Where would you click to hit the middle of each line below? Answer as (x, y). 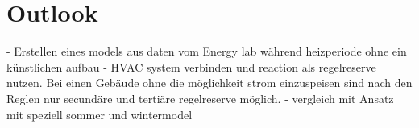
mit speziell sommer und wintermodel (100, 114)
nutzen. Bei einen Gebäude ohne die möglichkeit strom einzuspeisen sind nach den (209, 83)
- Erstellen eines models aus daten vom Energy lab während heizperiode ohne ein (207, 51)
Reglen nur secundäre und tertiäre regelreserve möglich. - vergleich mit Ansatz (200, 98)
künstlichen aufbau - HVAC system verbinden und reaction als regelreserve (191, 66)
